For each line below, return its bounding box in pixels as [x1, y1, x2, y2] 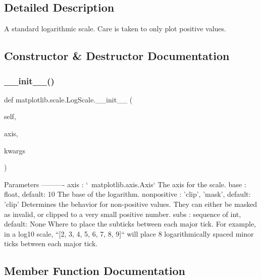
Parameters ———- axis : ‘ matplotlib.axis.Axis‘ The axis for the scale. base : [4, 179, 246, 189]
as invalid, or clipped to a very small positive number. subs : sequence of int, [4, 208, 241, 219]
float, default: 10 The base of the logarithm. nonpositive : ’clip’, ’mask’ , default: [4, 189, 251, 199]
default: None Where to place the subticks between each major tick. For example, [4, 218, 256, 229]
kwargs [4, 145, 26, 155]
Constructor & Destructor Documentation [4, 48, 230, 64]
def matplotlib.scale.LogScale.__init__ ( [4, 94, 133, 104]
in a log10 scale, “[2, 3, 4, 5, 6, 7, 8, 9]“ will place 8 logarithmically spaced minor [4, 228, 254, 239]
